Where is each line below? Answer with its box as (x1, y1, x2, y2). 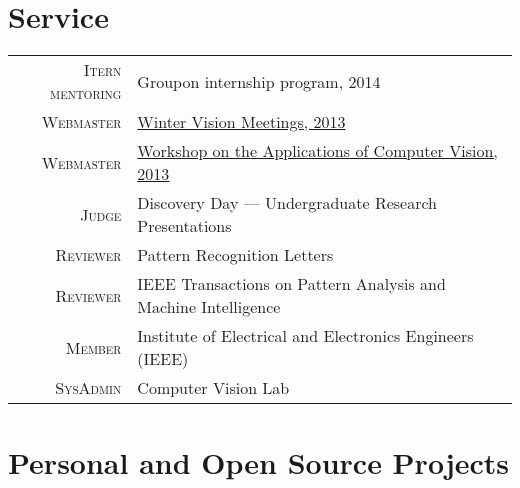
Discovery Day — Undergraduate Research (137, 191, 438, 215)
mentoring (50, 81, 122, 105)
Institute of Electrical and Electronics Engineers (137, 324, 474, 348)
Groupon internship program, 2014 (137, 69, 381, 93)
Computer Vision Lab (137, 376, 290, 400)
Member (65, 335, 122, 359)
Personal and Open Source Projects (8, 442, 510, 483)
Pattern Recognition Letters (137, 243, 334, 267)
